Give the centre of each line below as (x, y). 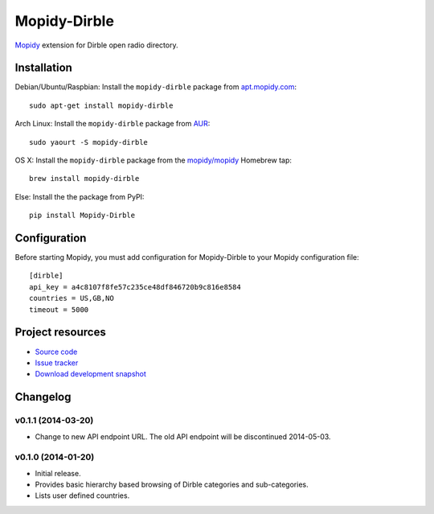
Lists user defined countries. (82, 495)
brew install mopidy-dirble (84, 179)
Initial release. (58, 473)
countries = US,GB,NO (72, 298)
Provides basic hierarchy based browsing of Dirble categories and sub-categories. (172, 485)
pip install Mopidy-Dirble (82, 216)
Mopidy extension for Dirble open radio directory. (96, 45)
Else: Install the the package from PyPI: (80, 196)
